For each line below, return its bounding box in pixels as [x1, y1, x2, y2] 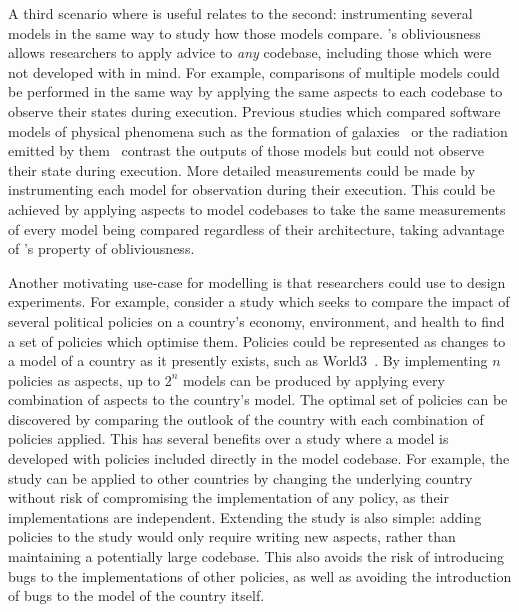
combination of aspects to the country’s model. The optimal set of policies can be [8, 389, 508, 410]
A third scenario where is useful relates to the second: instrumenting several [8, 3, 473, 23]
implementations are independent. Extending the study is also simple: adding [8, 506, 482, 527]
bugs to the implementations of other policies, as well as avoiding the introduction [8, 565, 512, 586]
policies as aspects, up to [8, 369, 160, 390]
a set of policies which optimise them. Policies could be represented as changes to [8, 330, 506, 351]
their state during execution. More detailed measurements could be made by [8, 159, 476, 180]
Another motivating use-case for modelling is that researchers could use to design [8, 271, 506, 292]
